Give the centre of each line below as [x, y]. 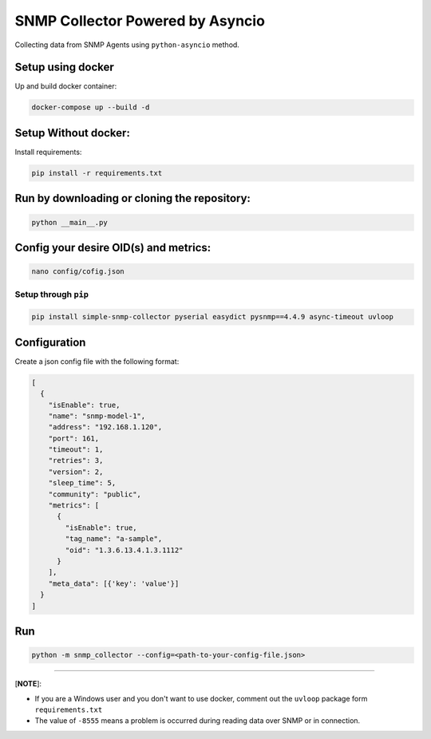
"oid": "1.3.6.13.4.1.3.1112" [124, 550]
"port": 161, [74, 438]
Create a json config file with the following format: [97, 361]
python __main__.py [69, 222]
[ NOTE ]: [28, 684]
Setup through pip [52, 294]
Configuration [50, 342]
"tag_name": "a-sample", [114, 539]
